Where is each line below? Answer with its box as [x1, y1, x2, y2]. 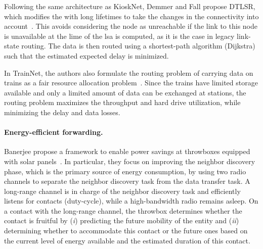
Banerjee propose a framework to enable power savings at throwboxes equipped [4, 146, 250, 157]
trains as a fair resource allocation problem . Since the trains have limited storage [4, 77, 258, 88]
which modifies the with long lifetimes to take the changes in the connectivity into [4, 11, 259, 21]
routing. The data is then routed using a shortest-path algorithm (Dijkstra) [21, 40, 255, 51]
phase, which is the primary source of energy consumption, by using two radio [4, 166, 246, 176]
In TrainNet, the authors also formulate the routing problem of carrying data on [4, 67, 253, 78]
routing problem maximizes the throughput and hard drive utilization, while [4, 97, 241, 108]
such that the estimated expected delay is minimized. [4, 50, 169, 61]
